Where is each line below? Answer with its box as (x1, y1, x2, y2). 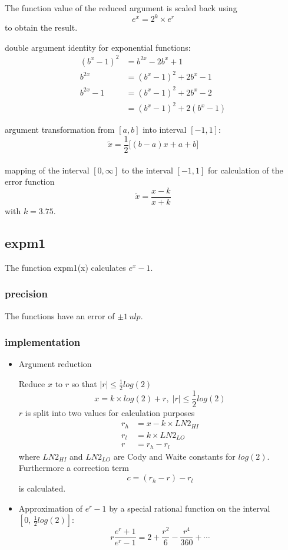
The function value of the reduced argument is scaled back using (5, 2, 237, 14)
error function (5, 175, 55, 188)
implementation (5, 335, 81, 349)
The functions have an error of (5, 309, 115, 322)
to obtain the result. (5, 21, 78, 34)
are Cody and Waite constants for (113, 450, 236, 462)
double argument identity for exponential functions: (5, 41, 191, 53)
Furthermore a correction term (18, 461, 129, 474)
